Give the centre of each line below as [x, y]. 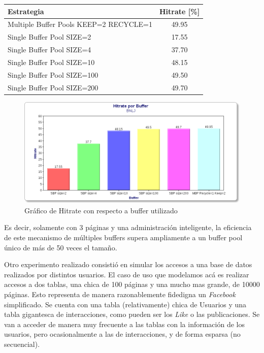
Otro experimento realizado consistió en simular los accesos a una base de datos [128, 264]
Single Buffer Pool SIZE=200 [53, 87]
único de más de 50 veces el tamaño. [61, 247]
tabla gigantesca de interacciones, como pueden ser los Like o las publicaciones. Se [132, 314]
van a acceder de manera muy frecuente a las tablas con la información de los [124, 324]
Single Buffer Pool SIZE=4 [49, 50]
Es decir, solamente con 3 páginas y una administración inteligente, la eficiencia [128, 227]
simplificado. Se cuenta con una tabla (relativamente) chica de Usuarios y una [125, 304]
